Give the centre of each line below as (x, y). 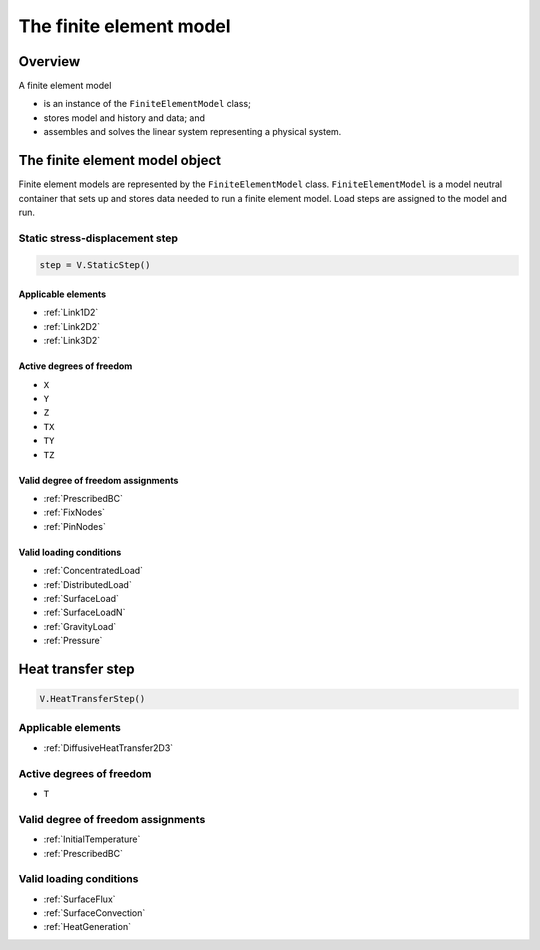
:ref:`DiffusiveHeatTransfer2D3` (108, 747)
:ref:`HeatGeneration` (87, 927)
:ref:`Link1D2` (71, 312)
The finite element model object (120, 160)
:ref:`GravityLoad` (80, 626)
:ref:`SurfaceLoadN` (84, 612)
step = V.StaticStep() (95, 265)
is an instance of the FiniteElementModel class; (147, 104)
